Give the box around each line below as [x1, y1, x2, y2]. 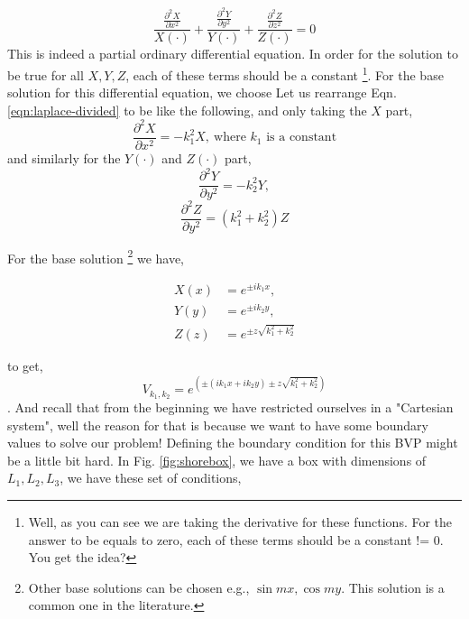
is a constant [266, 131, 337, 144]
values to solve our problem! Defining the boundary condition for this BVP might [7, 433, 458, 452]
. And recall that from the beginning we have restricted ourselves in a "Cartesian [7, 398, 454, 417]
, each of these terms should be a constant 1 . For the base [125, 63, 444, 84]
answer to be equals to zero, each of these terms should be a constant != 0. [28, 530, 444, 549]
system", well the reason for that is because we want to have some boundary [7, 415, 428, 434]
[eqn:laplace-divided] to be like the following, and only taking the [7, 100, 367, 119]
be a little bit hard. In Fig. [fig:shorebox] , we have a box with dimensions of [7, 450, 427, 469]
